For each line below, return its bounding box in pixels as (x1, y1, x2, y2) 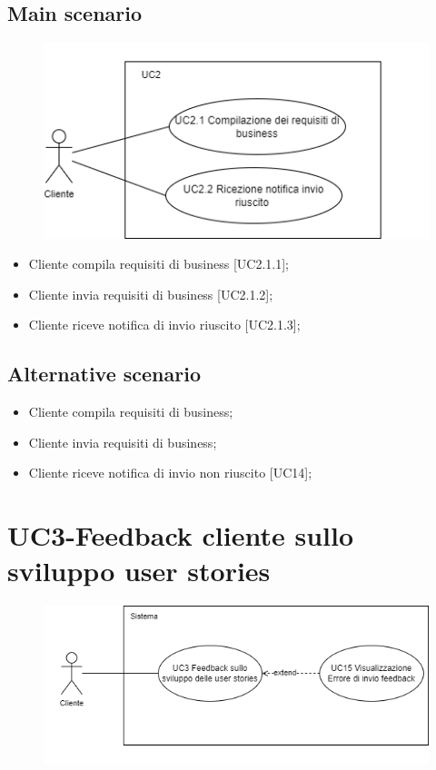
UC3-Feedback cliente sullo (7, 517, 354, 554)
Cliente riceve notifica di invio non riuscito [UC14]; (28, 463, 312, 482)
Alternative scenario (7, 360, 202, 388)
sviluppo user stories (7, 552, 271, 589)
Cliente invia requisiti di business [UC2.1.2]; (28, 284, 273, 303)
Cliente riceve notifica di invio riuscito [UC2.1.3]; (28, 315, 301, 334)
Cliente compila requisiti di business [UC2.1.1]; (28, 254, 289, 273)
